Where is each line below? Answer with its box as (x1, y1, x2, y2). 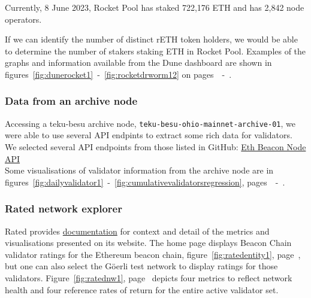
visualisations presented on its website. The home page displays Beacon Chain (5, 236, 292, 249)
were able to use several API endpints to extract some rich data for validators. (5, 129, 292, 141)
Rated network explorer (5, 201, 122, 216)
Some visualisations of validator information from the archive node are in (5, 164, 274, 177)
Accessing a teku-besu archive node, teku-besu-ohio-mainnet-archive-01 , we (5, 117, 295, 129)
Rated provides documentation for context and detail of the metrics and (5, 224, 270, 237)
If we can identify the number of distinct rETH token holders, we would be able (5, 33, 298, 45)
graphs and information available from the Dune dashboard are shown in (5, 56, 272, 69)
